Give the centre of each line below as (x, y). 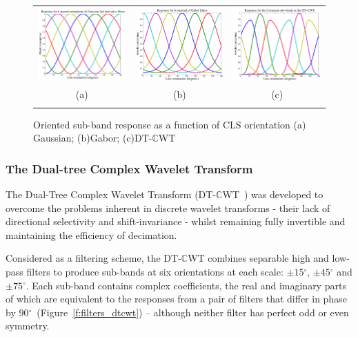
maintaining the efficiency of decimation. (91, 234)
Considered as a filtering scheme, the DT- (93, 258)
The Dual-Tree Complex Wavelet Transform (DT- (111, 194)
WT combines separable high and (258, 258)
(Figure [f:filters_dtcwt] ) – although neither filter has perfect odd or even (193, 312)
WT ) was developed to (273, 194)
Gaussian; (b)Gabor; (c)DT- (93, 138)
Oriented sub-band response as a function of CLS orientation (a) (170, 124)
